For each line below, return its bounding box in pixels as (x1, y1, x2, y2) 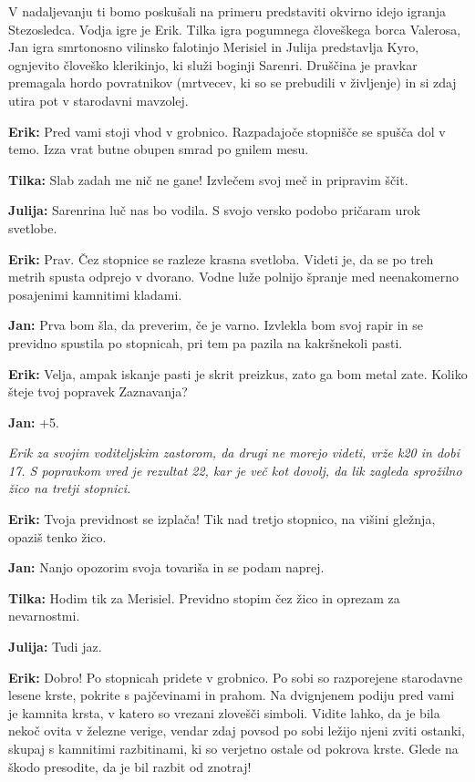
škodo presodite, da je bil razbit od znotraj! (8, 756, 252, 776)
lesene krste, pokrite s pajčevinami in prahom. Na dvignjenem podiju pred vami (8, 685, 455, 705)
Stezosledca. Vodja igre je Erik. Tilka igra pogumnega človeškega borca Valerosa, (8, 19, 461, 38)
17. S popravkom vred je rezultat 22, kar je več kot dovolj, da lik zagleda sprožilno (8, 460, 462, 479)
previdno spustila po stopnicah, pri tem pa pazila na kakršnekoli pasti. (8, 333, 403, 352)
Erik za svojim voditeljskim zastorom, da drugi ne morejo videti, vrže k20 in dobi (8, 443, 460, 462)
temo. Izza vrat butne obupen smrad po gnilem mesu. (8, 139, 309, 159)
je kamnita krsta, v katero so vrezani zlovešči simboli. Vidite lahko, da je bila (8, 703, 440, 722)
